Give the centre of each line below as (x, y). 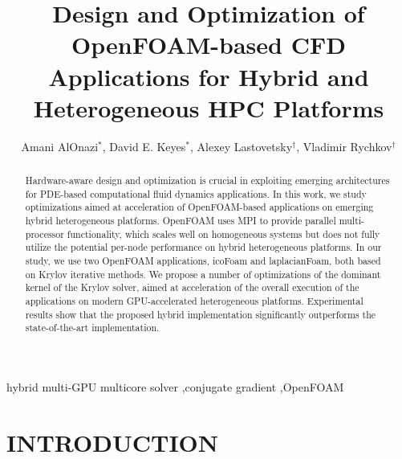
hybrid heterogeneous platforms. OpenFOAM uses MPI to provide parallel (181, 221)
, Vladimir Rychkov (344, 146)
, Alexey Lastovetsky (241, 146)
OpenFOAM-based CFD (209, 45)
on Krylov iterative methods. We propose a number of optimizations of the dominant (203, 274)
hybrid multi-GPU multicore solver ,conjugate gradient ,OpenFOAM (175, 386)
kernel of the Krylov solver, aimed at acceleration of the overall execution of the (192, 287)
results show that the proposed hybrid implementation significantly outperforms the (201, 314)
